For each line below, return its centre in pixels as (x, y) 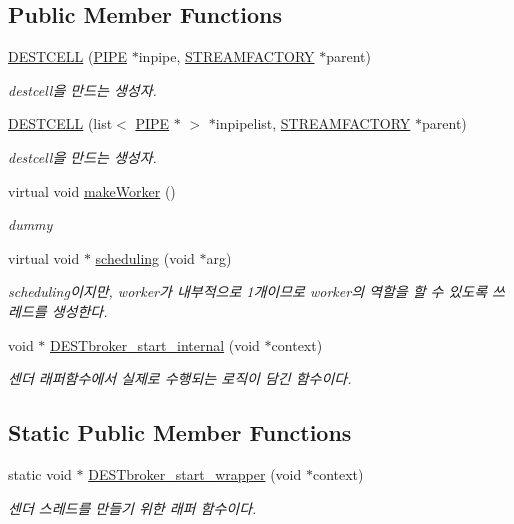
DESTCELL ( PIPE (68, 56)
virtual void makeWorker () (92, 190)
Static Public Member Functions (180, 432)
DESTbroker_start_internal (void (155, 344)
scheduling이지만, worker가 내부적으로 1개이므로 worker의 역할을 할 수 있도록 (248, 291)
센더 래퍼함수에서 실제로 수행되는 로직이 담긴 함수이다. (180, 378)
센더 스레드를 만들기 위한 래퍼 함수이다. (132, 507)
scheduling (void (145, 257)
